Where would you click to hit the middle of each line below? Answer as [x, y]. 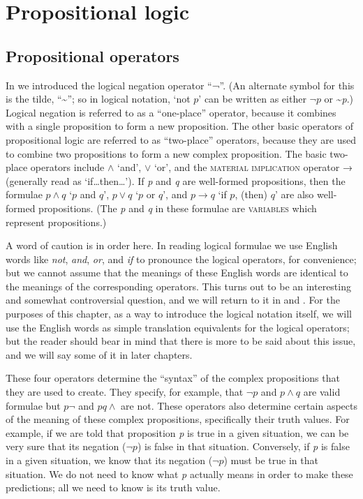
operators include [67, 167]
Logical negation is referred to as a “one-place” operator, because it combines [171, 112]
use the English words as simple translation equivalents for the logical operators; [178, 327]
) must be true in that [271, 460]
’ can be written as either [252, 99]
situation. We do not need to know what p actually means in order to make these [179, 474]
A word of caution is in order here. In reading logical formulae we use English [172, 245]
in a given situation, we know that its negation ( [109, 460]
